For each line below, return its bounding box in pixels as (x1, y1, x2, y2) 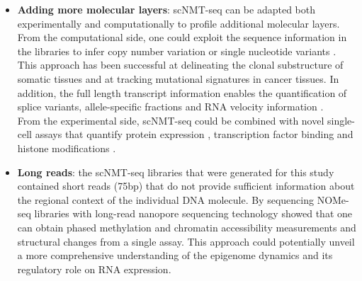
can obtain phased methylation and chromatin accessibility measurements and (17, 219, 356, 234)
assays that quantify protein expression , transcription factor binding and (35, 127, 353, 142)
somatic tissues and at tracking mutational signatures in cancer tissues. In (17, 71, 339, 86)
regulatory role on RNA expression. (17, 261, 171, 276)
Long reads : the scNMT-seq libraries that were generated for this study (17, 164, 334, 179)
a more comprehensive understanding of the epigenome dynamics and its (17, 248, 333, 263)
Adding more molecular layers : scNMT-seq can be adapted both (17, 2, 316, 16)
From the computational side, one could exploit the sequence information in (17, 30, 347, 45)
